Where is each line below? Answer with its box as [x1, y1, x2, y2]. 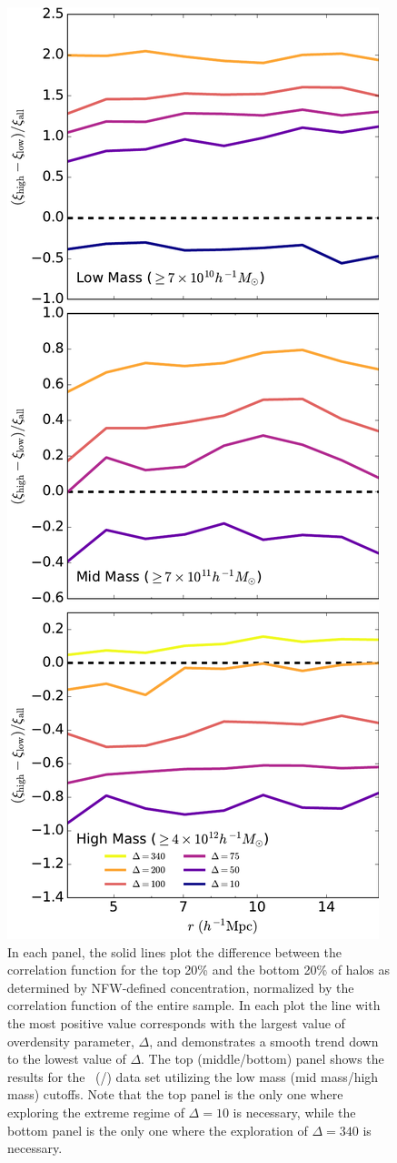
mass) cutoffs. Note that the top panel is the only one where [7, 1085, 343, 1104]
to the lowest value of [7, 1049, 126, 1068]
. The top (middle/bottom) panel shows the [141, 1049, 384, 1068]
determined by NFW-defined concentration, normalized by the [7, 977, 354, 996]
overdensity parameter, [7, 1031, 134, 1050]
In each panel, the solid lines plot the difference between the [7, 942, 342, 961]
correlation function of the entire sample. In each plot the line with [7, 996, 381, 1015]
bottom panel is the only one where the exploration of [7, 1120, 308, 1139]
